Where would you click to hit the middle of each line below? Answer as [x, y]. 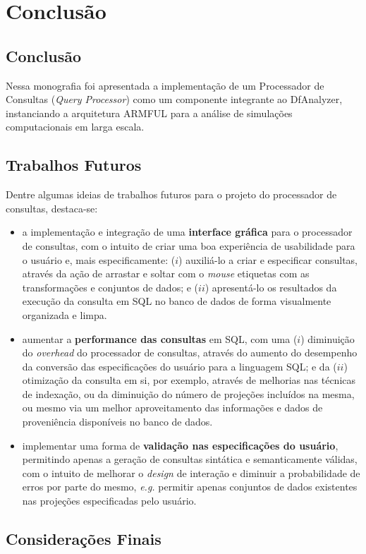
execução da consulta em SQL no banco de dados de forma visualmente [177, 301]
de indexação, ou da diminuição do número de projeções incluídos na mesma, [188, 393]
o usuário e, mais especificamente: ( [99, 259]
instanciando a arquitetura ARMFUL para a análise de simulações [149, 113]
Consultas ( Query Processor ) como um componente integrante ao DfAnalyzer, [174, 99]
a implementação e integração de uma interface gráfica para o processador [187, 232]
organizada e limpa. [65, 314]
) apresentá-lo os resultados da [271, 287]
